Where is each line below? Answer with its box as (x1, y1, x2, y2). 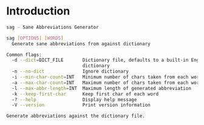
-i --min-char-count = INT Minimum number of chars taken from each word (12, 74, 202, 80)
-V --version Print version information (12, 102, 151, 108)
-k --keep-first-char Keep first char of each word (12, 91, 159, 97)
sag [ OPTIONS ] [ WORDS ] (6, 35, 64, 41)
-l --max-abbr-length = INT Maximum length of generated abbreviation (12, 85, 191, 91)
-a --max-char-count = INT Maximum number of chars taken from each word (12, 80, 202, 86)
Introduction (6, 4, 70, 18)
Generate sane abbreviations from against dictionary (12, 40, 151, 46)
